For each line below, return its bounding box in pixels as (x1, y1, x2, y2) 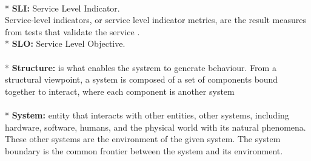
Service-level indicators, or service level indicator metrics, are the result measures (5, 13, 306, 26)
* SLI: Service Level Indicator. (5, 1, 120, 14)
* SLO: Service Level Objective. (5, 37, 125, 50)
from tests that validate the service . (5, 25, 140, 38)
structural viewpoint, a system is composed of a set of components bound (5, 73, 278, 86)
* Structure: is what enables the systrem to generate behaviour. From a (5, 61, 276, 74)
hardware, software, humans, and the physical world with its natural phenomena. (5, 120, 306, 133)
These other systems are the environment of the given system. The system (5, 132, 281, 145)
